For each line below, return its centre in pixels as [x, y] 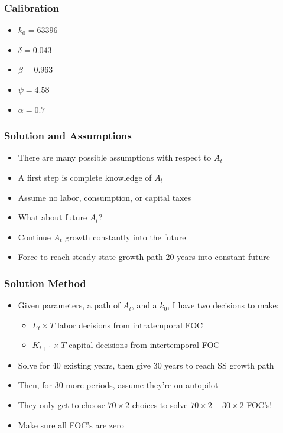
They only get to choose [61, 405]
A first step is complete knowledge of [85, 177]
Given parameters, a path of [69, 305]
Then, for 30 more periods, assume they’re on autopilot [118, 385]
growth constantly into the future [126, 237]
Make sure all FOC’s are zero [71, 424]
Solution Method [45, 283]
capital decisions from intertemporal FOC [144, 345]
